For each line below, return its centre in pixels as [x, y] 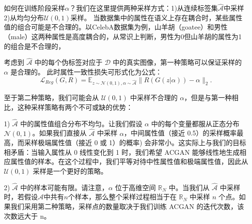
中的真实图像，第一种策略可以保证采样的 [177, 62]
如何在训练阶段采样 [34, 8]
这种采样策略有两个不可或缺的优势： [75, 107]
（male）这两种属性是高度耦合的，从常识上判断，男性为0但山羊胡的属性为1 [123, 36]
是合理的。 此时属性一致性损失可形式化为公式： [86, 72]
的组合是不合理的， [34, 46]
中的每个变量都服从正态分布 [196, 123]
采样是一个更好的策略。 [70, 171]
